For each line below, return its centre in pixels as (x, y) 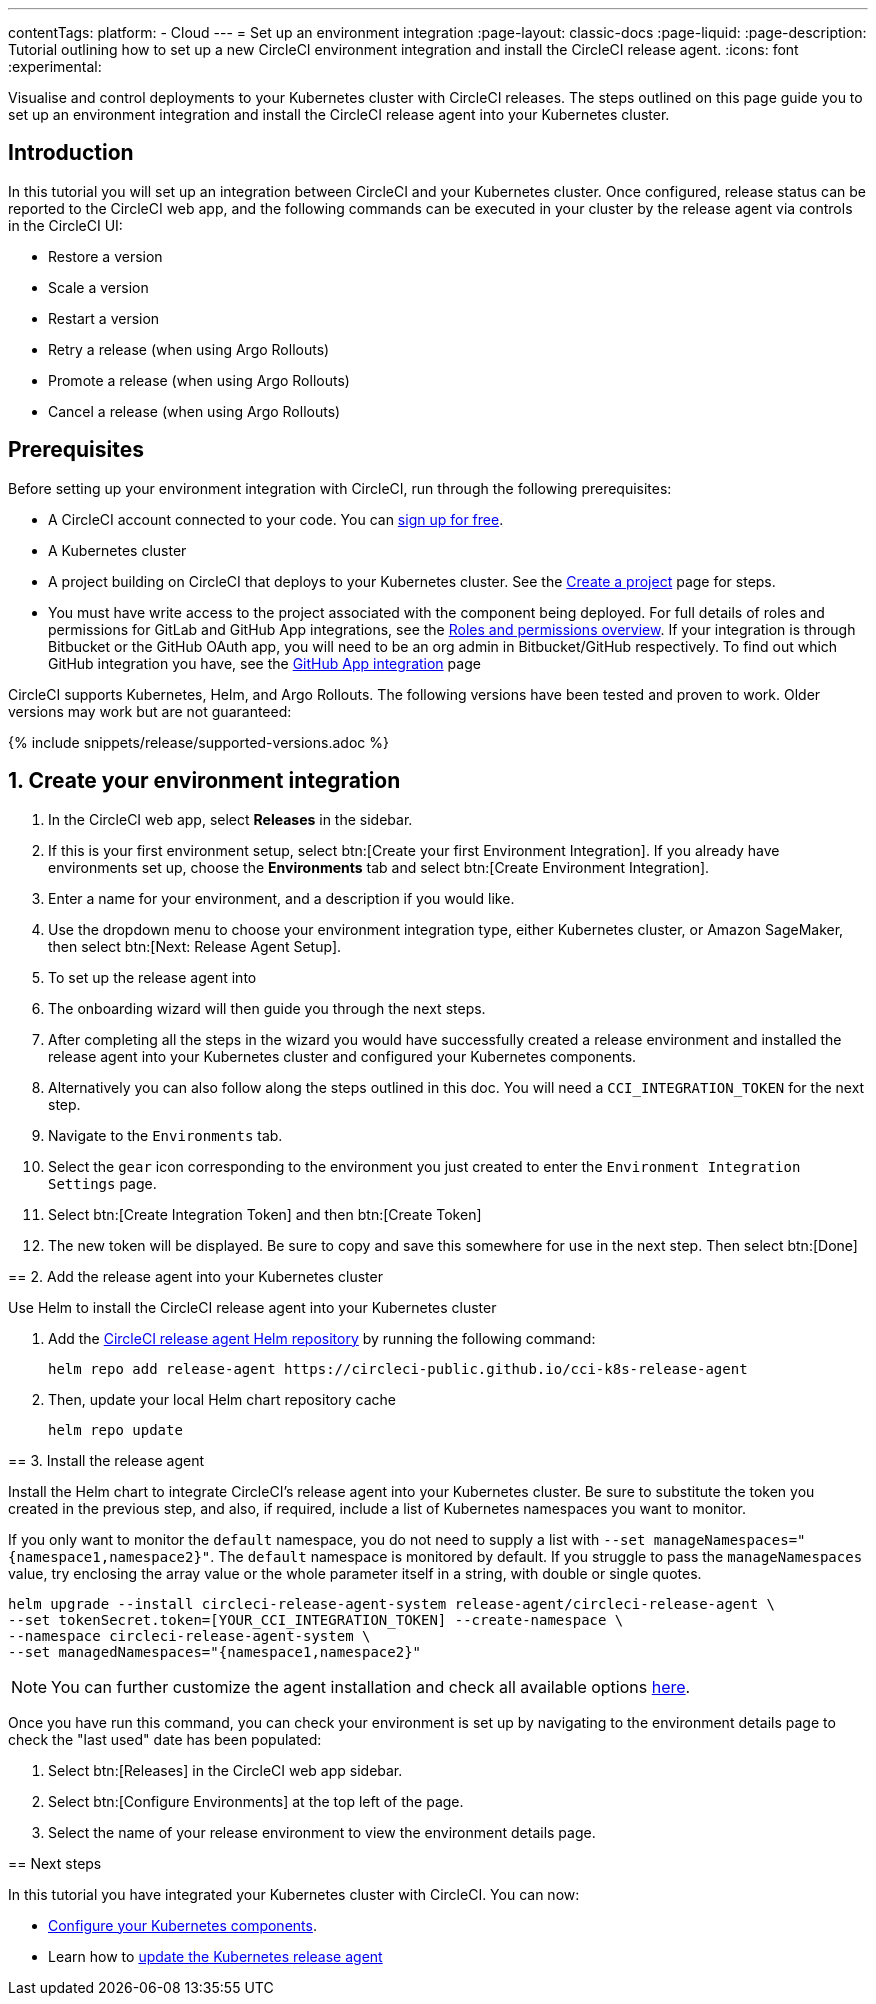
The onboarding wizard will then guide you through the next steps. (267, 1008)
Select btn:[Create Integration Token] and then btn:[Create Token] (265, 1214)
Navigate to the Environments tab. (165, 1135)
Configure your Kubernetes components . (182, 1925)
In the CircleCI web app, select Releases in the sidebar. (230, 819)
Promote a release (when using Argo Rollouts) (199, 380)
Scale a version (98, 287)
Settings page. (102, 1183)
